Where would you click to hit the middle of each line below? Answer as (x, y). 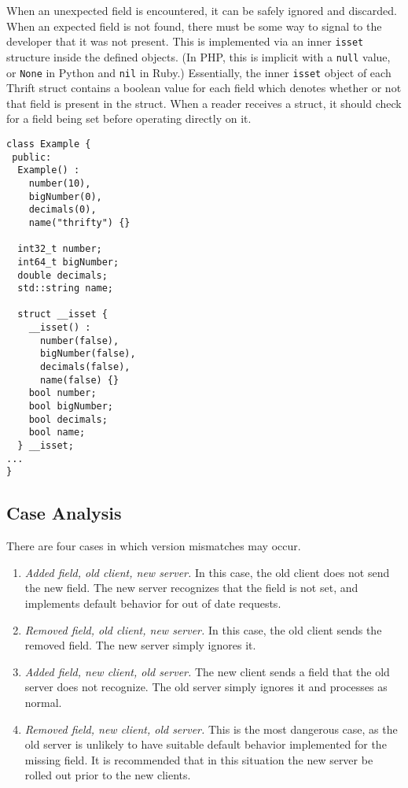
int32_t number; (60, 249)
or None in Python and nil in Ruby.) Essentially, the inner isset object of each (199, 72)
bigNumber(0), (65, 196)
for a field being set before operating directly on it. (129, 118)
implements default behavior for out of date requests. (153, 603)
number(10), (60, 183)
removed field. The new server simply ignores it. (140, 645)
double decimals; (62, 275)
